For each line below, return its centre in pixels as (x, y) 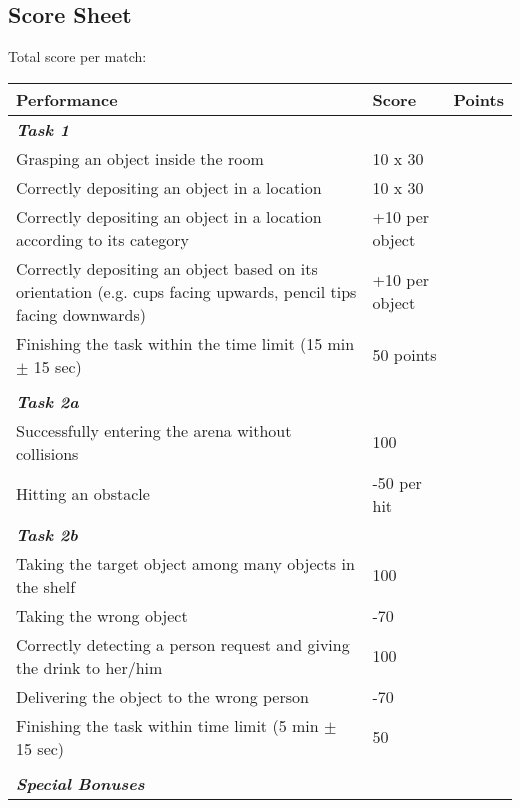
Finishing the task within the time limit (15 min (185, 343)
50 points (404, 355)
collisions (47, 453)
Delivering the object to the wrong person (162, 696)
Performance (67, 99)
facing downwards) (81, 314)
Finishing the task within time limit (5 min (167, 725)
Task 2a (47, 401)
